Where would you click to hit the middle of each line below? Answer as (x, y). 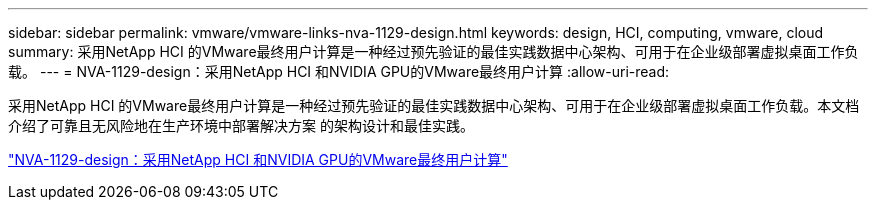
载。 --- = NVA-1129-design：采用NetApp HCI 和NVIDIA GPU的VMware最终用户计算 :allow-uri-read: (339, 71)
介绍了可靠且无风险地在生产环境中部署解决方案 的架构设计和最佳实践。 (241, 125)
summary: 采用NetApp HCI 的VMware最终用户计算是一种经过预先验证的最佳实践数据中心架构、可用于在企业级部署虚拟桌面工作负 (433, 51)
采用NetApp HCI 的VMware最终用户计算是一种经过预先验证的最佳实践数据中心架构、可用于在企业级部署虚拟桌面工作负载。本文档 (434, 105)
